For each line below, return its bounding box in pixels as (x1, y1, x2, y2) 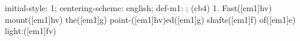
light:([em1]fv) (5, 25, 56, 37)
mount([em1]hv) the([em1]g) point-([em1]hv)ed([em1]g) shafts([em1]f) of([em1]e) (5, 13, 296, 25)
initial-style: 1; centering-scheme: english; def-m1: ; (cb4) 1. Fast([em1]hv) (5, 2, 272, 13)
